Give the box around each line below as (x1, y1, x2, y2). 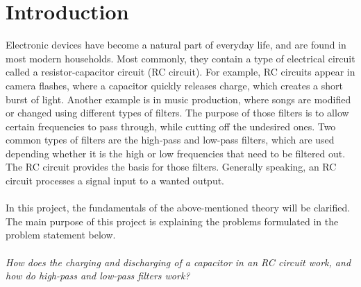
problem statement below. (6, 227, 116, 242)
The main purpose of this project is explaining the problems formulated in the (6, 214, 339, 228)
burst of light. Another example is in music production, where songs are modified (6, 92, 351, 106)
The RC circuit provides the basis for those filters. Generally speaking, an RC (6, 159, 337, 174)
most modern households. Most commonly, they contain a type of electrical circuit (6, 51, 355, 65)
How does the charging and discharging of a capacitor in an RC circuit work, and (6, 254, 351, 269)
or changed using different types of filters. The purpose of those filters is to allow (6, 105, 349, 120)
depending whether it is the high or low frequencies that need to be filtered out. (6, 146, 346, 160)
